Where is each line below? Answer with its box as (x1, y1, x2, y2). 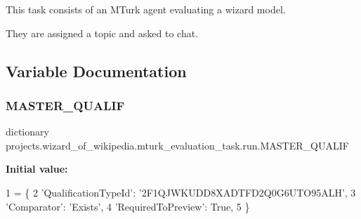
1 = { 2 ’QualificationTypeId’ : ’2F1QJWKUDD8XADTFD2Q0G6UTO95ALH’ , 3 (6, 185, 356, 199)
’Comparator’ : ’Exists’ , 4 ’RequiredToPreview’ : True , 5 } (6, 199, 250, 213)
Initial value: (6, 161, 68, 176)
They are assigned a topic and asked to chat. (6, 25, 199, 40)
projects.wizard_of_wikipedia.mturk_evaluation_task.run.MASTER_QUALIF (6, 138, 349, 152)
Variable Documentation (6, 60, 187, 81)
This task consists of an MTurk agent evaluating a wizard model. (6, 2, 286, 16)
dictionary (6, 124, 49, 139)
